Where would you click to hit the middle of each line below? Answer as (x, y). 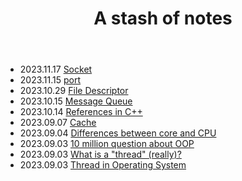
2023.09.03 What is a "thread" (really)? (100, 154)
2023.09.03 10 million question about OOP (107, 144)
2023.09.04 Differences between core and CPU (118, 133)
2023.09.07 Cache (58, 123)
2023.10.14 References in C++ (81, 112)
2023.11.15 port (50, 80)
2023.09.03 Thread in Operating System (103, 165)
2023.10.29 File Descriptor (74, 91)
